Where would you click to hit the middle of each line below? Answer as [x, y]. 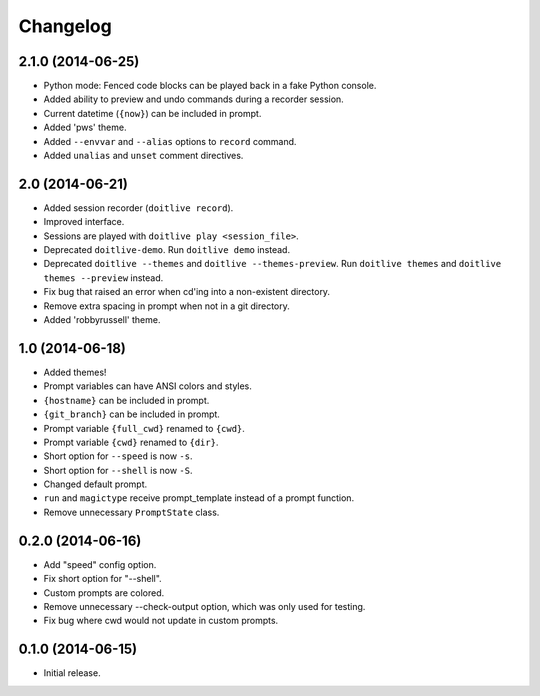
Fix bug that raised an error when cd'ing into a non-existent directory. [186, 292]
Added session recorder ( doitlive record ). [138, 207]
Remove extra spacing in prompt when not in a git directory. [166, 306]
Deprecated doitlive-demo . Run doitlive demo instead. [166, 250]
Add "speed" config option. [100, 564]
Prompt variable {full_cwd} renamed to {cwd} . [144, 428]
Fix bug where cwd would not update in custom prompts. [161, 621]
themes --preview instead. [103, 277]
